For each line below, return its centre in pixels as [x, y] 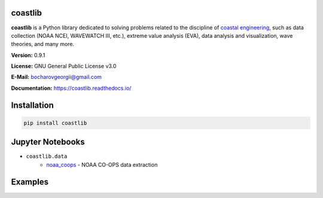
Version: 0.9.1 [28, 55]
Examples [30, 182]
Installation [32, 105]
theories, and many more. [43, 44]
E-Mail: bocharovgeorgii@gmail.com [56, 77]
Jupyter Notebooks [48, 142]
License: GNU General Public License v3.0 [64, 66]
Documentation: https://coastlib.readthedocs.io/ [71, 88]
